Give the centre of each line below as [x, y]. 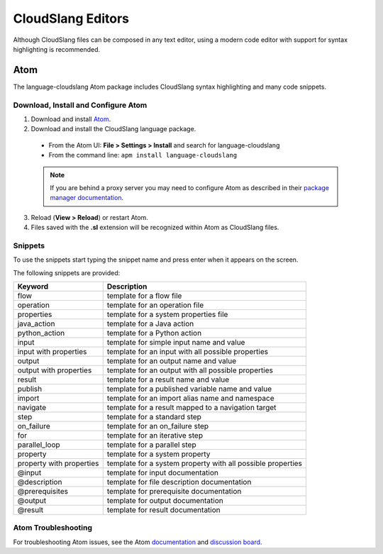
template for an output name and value [172, 361]
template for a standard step [154, 417]
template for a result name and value [168, 380]
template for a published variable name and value [189, 389]
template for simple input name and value [176, 343]
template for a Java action [150, 324]
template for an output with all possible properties [190, 370]
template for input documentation [163, 473]
